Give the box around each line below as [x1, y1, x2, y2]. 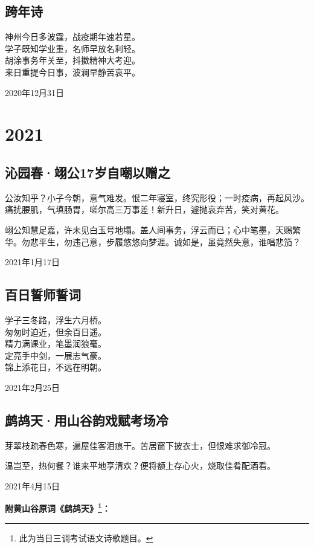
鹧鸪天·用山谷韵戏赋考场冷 [5, 410, 168, 429]
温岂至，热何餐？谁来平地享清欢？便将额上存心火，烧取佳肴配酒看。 [5, 459, 275, 472]
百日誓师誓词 [5, 285, 81, 304]
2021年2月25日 [5, 381, 60, 393]
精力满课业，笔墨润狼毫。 [5, 337, 106, 350]
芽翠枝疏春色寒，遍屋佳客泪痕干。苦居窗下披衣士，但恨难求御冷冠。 [5, 439, 275, 451]
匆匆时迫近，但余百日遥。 [5, 325, 106, 338]
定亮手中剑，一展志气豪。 [5, 349, 106, 361]
